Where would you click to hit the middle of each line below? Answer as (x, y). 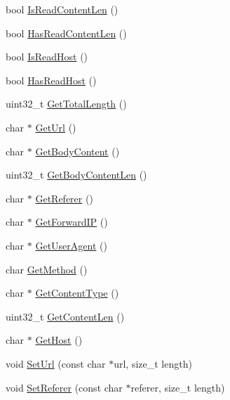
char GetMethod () (47, 269)
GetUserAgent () (71, 245)
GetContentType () (77, 293)
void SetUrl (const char (56, 363)
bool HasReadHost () (51, 80)
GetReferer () (64, 198)
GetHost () (59, 340)
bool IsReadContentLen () (62, 9)
